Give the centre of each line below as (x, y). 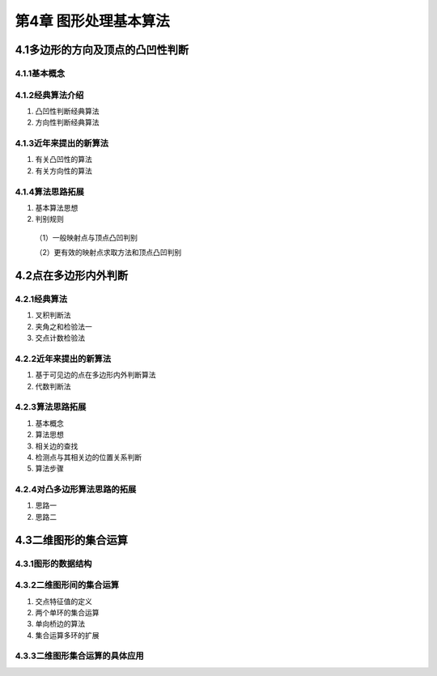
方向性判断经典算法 (67, 122)
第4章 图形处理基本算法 (92, 21)
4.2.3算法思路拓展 (51, 407)
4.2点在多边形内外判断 (72, 275)
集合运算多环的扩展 (67, 635)
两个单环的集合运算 (67, 612)
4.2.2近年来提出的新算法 (63, 359)
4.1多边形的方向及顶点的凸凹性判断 (102, 50)
